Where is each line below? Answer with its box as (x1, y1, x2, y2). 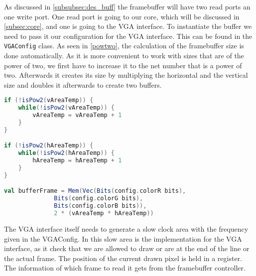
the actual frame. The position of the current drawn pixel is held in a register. (4, 253, 243, 263)
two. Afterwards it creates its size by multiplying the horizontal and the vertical (4, 70, 248, 80)
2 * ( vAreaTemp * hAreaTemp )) (54, 210, 154, 217)
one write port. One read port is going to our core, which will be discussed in (4, 11, 240, 21)
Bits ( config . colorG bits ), (54, 195, 143, 202)
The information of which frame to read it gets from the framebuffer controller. (4, 263, 246, 273)
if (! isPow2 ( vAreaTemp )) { (4, 97, 94, 104)
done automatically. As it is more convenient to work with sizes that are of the (4, 50, 244, 61)
